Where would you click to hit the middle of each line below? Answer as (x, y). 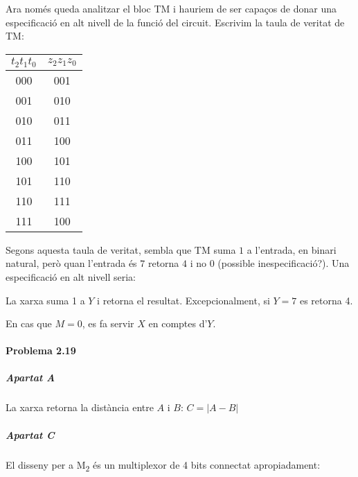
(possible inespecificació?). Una (284, 263)
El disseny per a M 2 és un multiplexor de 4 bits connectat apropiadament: (163, 465)
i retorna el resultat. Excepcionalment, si (184, 300)
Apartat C (30, 434)
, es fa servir (108, 323)
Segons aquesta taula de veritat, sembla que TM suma (121, 249)
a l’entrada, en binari (292, 249)
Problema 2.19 (41, 350)
